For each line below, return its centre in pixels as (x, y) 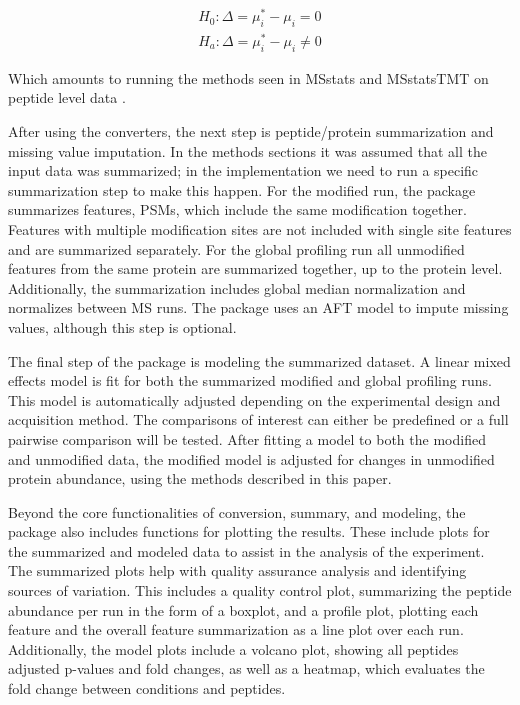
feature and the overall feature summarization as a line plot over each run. (236, 629)
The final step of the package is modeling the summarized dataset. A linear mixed (259, 360)
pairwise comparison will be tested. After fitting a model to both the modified (247, 438)
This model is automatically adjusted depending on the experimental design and (254, 399)
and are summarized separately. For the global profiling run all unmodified (236, 248)
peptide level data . (67, 97)
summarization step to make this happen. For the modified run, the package (242, 189)
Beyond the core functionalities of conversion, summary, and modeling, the (237, 511)
